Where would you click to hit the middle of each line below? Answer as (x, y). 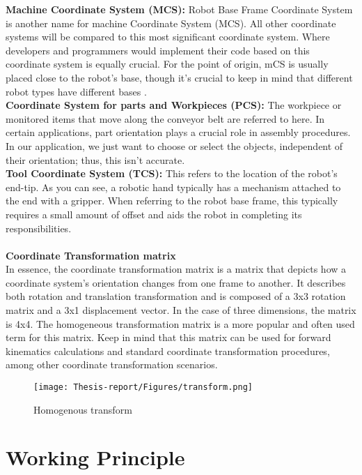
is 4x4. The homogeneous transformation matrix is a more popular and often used (180, 323)
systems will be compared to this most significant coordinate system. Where (168, 37)
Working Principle (95, 457)
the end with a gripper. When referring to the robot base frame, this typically (172, 201)
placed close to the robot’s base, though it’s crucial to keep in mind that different (179, 77)
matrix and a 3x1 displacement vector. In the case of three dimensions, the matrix (181, 310)
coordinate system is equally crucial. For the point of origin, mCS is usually (167, 64)
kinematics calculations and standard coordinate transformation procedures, (168, 350)
